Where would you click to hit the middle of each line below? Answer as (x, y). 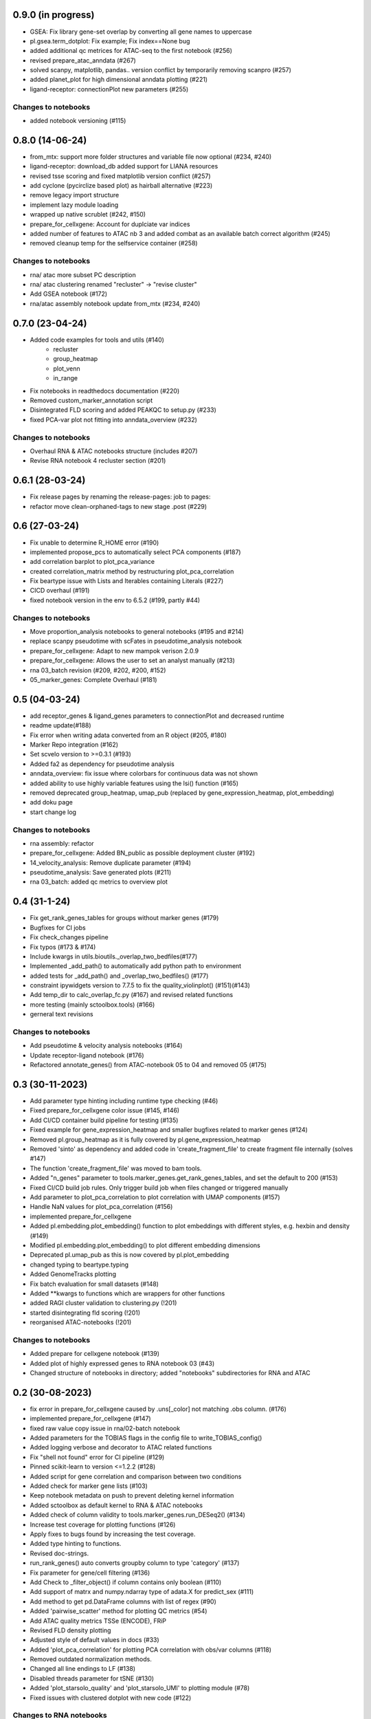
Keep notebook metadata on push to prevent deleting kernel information (132, 1496)
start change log (53, 812)
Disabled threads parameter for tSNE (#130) (92, 1678)
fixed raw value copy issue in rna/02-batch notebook (105, 1428)
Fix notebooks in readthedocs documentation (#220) (105, 391)
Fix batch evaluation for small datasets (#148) (94, 1284)
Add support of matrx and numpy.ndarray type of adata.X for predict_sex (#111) (142, 1592)
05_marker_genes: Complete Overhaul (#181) (93, 679)
